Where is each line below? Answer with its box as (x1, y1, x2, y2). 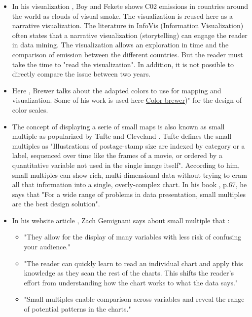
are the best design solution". (12, 198, 100, 209)
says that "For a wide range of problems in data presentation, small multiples (12, 189, 246, 199)
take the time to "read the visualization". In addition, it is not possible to (12, 59, 234, 69)
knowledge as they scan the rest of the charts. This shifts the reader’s (24, 268, 234, 278)
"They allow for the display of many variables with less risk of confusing (24, 232, 242, 242)
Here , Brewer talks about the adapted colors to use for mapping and (12, 85, 221, 95)
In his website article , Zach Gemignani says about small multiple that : (12, 215, 230, 225)
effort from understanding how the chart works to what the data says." (24, 277, 238, 287)
